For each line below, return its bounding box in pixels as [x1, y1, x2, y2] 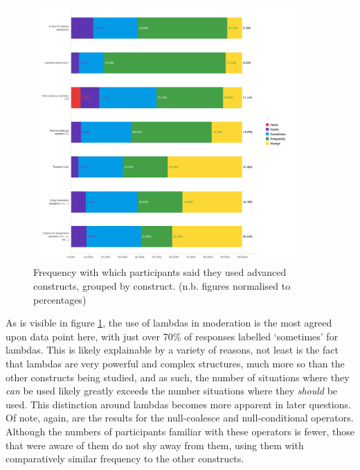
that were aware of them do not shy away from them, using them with [6, 437, 304, 452]
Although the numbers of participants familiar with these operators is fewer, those [6, 424, 354, 438]
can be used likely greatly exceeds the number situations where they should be [6, 383, 338, 398]
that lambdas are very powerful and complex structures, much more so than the [6, 356, 345, 370]
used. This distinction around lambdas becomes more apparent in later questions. [6, 397, 351, 411]
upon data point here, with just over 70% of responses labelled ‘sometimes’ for [6, 329, 339, 343]
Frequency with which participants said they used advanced [33, 265, 287, 279]
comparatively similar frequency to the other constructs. [6, 451, 244, 466]
